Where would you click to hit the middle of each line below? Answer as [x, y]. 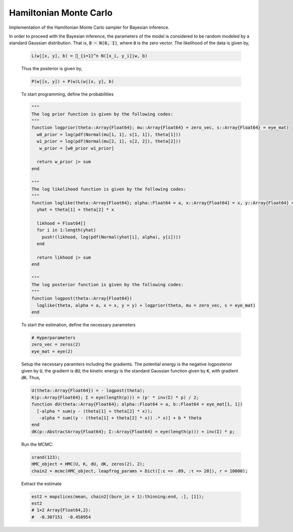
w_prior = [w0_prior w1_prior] [77, 148]
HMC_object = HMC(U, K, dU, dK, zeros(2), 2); [88, 464]
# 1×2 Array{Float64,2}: [61, 510]
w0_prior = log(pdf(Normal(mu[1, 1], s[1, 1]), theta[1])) [109, 134]
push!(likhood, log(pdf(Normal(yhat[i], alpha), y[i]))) [111, 237]
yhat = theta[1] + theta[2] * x [75, 210]
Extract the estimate [42, 484]
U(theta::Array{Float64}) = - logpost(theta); [88, 391]
